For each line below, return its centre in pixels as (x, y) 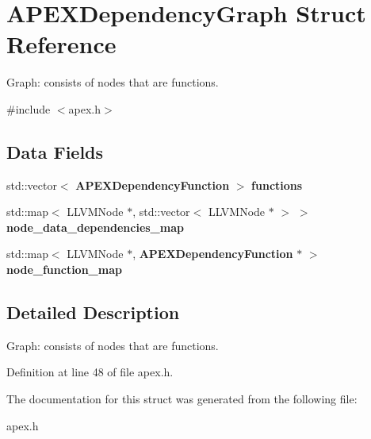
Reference (61, 44)
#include (29, 108)
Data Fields (55, 151)
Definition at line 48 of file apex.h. (90, 372)
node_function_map (64, 270)
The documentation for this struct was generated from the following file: (182, 399)
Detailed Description (93, 312)
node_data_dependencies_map (95, 227)
